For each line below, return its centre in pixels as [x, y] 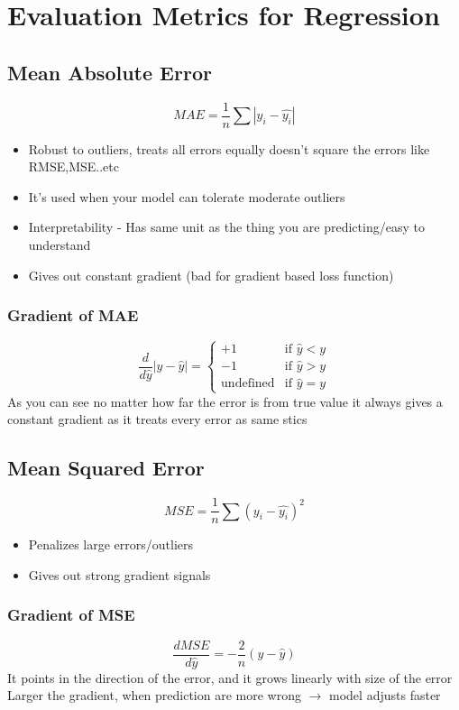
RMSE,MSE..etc [73, 166]
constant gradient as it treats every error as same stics [157, 419]
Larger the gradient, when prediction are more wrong [154, 695]
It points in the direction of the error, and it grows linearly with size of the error [230, 677]
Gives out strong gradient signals [119, 574]
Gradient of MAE [73, 315]
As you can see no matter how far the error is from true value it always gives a [225, 401]
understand [60, 245]
